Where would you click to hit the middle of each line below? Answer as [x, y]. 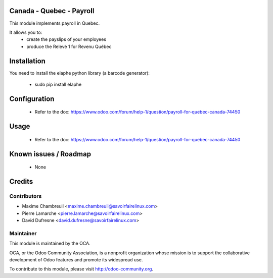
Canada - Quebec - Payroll [52, 11]
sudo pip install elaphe [58, 84]
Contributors [26, 196]
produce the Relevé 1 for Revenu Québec [69, 46]
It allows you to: [26, 32]
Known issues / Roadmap [50, 154]
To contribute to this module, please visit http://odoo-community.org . [81, 269]
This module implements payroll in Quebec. [55, 23]
